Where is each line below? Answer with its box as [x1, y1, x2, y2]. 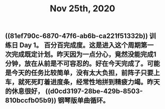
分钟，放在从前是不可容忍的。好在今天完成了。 [5, 59, 147, 68]
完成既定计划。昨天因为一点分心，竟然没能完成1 [11, 50, 157, 59]
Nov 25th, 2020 [50, 3, 115, 14]
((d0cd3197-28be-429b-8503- [45, 87, 143, 96]
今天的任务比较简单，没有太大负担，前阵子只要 [11, 69, 154, 77]
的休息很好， [5, 87, 44, 96]
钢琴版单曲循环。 [57, 96, 110, 105]
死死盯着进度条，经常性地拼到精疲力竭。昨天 [24, 78, 160, 86]
